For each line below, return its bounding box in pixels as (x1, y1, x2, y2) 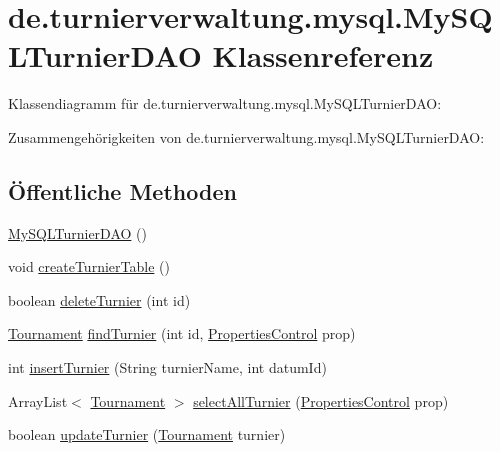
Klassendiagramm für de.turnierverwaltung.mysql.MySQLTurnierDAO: (8, 93, 442, 114)
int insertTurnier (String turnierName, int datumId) (8, 357, 327, 378)
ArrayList (8, 390, 68, 411)
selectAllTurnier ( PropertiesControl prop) (193, 390, 449, 411)
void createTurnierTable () (8, 256, 170, 277)
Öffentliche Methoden (8, 175, 237, 206)
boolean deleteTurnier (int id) (8, 289, 191, 310)
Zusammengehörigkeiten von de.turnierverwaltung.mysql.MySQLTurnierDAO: (8, 126, 485, 147)
